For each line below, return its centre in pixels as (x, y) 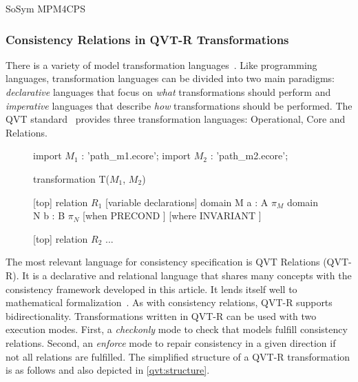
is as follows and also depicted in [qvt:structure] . (108, 370)
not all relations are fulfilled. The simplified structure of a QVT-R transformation (178, 356)
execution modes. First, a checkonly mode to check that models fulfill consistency (177, 329)
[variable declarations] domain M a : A (187, 202)
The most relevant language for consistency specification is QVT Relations (163, 262)
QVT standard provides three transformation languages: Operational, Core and (176, 119)
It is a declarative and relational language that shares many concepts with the (187, 275)
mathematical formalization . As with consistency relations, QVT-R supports (169, 302)
